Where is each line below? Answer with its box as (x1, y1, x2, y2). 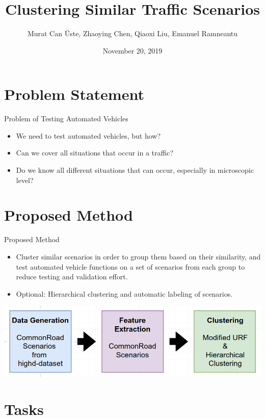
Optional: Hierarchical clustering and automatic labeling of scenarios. (16, 288, 233, 299)
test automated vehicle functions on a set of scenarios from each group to (16, 261, 245, 272)
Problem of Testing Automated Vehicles (4, 113, 128, 124)
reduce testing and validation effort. (16, 271, 128, 282)
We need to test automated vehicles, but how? (16, 130, 161, 141)
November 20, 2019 (102, 45, 163, 56)
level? (16, 174, 34, 185)
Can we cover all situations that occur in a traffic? (16, 147, 174, 158)
